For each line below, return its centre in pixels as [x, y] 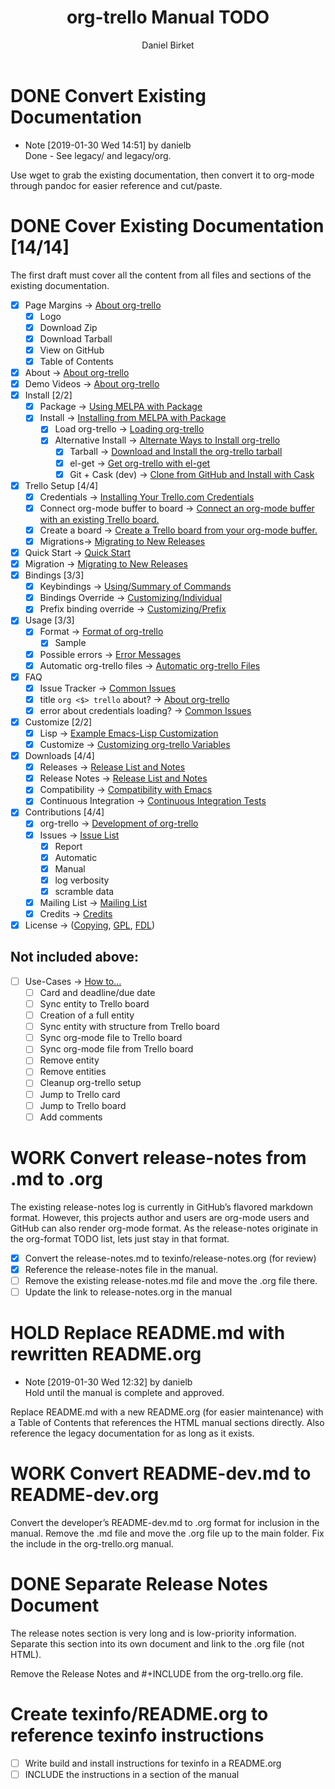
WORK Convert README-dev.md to [161, 1473]
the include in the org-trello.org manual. [92, 1543]
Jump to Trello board [83, 1105]
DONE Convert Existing [108, 95]
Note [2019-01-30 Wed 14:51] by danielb [108, 145]
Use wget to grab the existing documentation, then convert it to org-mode [162, 175]
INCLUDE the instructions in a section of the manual [132, 1774]
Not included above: [75, 957]
